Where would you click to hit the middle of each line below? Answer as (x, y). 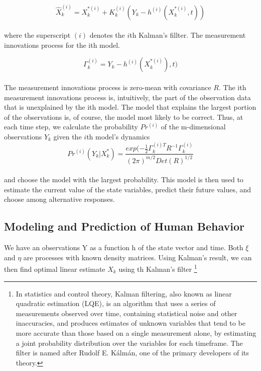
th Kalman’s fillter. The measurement (188, 35)
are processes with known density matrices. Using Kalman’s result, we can (138, 257)
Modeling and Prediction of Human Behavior (124, 226)
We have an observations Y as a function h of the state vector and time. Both (124, 247)
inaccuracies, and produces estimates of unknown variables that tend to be (130, 323)
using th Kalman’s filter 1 (158, 268)
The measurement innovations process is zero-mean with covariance (108, 87)
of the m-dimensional (193, 127)
